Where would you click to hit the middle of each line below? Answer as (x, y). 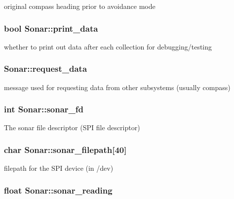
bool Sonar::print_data (51, 28)
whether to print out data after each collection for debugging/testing (108, 46)
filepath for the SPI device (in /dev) (59, 168)
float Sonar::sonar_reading (58, 190)
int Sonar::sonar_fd (44, 109)
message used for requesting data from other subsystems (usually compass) (117, 87)
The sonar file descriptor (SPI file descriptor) (72, 127)
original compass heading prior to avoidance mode (80, 6)
